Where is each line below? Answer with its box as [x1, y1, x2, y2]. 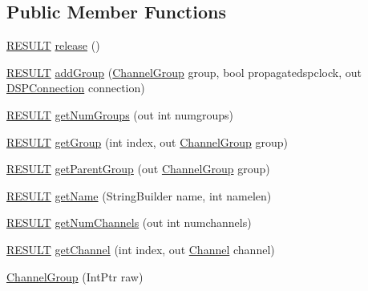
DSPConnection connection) [6, 79, 145, 96]
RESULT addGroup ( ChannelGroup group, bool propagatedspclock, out [6, 63, 362, 80]
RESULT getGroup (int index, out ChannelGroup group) [6, 133, 289, 150]
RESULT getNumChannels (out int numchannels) [6, 214, 252, 231]
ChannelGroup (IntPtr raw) [6, 268, 144, 285]
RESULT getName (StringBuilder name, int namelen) [6, 187, 272, 204]
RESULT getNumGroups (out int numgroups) [6, 106, 233, 123]
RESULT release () [6, 37, 100, 54]
